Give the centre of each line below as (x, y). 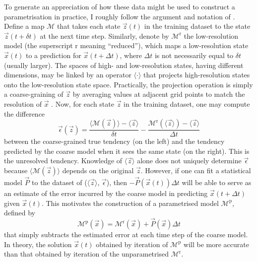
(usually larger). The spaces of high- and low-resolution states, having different (124, 65)
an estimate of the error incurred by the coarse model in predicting (106, 193)
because (16, 170)
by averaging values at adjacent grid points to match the (159, 94)
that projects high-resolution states (197, 75)
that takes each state (89, 26)
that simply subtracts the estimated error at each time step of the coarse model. (126, 234)
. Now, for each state (83, 103)
